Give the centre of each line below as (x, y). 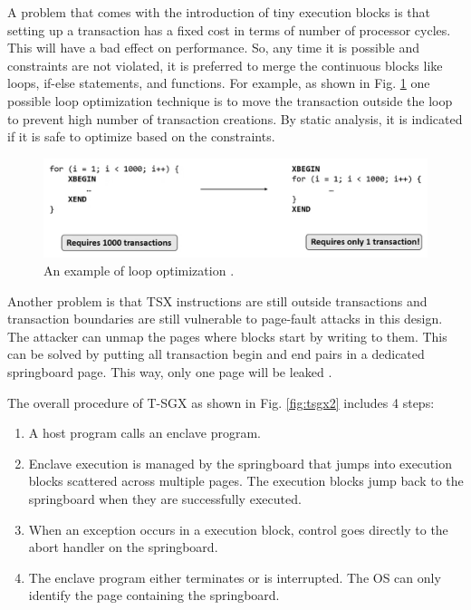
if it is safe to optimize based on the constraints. (141, 136)
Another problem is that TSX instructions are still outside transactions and (217, 300)
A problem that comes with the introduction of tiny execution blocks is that (219, 12)
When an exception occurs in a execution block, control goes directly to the (238, 529)
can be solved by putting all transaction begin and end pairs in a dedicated (216, 354)
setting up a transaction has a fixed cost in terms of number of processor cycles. (229, 29)
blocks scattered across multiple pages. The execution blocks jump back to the (246, 481)
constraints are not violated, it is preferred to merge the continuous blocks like (225, 65)
